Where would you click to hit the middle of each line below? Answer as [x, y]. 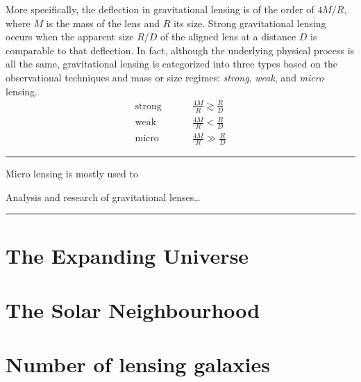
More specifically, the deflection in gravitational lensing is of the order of [160, 9]
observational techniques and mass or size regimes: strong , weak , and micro [165, 77]
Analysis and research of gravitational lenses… [103, 197]
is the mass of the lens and [103, 23]
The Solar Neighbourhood [133, 310]
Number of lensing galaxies [138, 364]
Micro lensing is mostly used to [72, 174]
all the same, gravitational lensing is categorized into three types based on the [172, 64]
